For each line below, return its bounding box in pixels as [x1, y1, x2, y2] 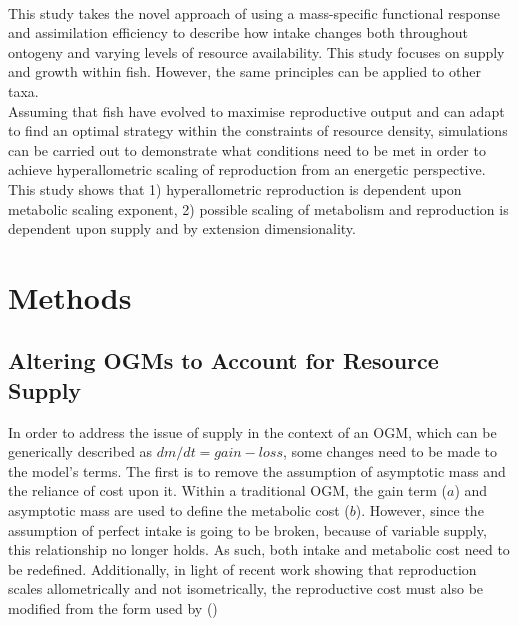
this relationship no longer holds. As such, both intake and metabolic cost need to [8, 539, 510, 560]
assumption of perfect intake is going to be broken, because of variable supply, [8, 519, 487, 540]
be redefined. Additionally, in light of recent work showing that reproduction [8, 558, 477, 579]
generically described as [8, 441, 153, 462]
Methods [8, 276, 132, 317]
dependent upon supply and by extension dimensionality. [8, 218, 356, 239]
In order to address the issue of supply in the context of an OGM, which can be [8, 421, 497, 442]
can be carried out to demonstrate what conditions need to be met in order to [8, 139, 486, 160]
